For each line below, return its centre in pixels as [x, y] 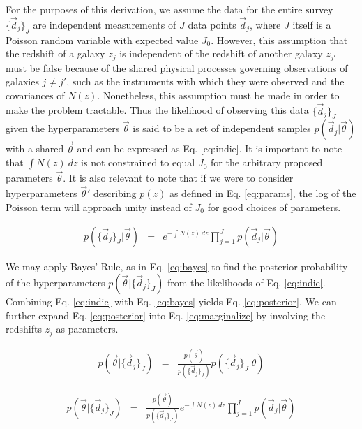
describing [115, 193]
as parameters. [87, 329]
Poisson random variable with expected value [102, 39]
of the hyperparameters [55, 283]
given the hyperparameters [63, 128]
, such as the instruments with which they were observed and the [205, 81]
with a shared [35, 148]
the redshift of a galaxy [55, 53]
